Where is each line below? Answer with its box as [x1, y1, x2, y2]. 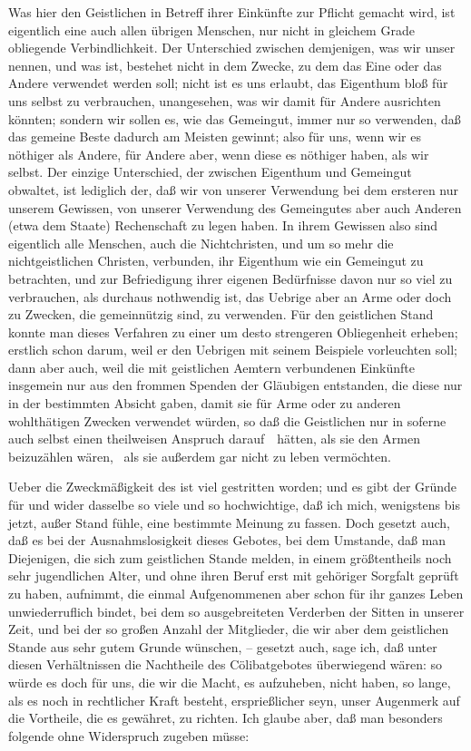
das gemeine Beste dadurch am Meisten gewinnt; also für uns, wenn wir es [8, 127, 421, 146]
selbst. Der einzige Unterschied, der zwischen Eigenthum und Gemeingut [8, 162, 412, 181]
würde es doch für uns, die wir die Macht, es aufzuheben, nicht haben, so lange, [8, 672, 451, 691]
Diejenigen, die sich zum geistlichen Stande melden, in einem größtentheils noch [8, 548, 452, 567]
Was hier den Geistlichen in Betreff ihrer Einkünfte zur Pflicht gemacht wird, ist [8, 3, 456, 21]
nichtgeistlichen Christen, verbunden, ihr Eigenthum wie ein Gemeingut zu [8, 251, 424, 270]
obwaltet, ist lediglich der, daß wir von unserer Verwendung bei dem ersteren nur [8, 180, 458, 199]
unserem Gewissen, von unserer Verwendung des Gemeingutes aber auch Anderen [8, 198, 462, 217]
